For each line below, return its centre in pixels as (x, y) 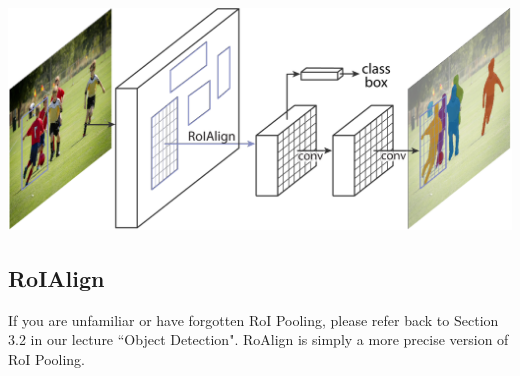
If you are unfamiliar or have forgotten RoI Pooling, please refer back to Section (253, 319)
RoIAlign (56, 277)
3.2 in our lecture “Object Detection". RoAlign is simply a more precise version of (258, 339)
